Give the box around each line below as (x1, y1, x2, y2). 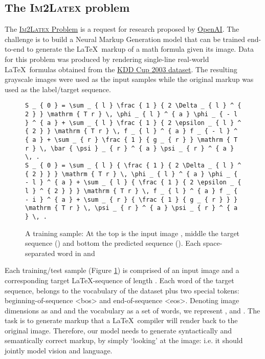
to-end (5, 44, 25, 54)
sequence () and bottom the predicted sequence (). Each (25, 238, 201, 248)
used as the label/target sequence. (5, 83, 111, 94)
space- (203, 238, 223, 248)
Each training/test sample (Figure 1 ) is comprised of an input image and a (5, 265, 239, 276)
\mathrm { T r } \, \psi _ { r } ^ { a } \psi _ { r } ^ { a (25, 204, 238, 212)
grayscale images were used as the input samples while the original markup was (5, 74, 254, 85)
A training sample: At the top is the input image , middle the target (25, 227, 240, 238)
